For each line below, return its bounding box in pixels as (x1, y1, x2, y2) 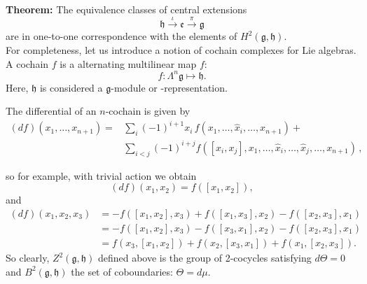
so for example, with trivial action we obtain (6, 168, 197, 183)
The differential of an (6, 104, 97, 118)
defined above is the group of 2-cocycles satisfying (97, 250, 312, 264)
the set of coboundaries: (71, 264, 173, 278)
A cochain (6, 56, 49, 71)
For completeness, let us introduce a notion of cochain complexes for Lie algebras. (6, 42, 356, 57)
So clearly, (6, 250, 50, 264)
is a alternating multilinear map (60, 56, 197, 71)
